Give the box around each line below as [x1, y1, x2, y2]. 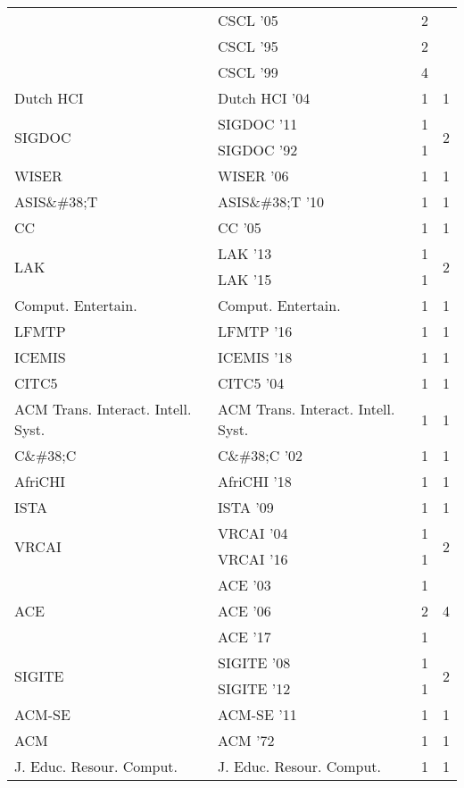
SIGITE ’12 [217, 678, 291, 699]
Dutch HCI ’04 [217, 88, 311, 108]
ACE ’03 [217, 574, 271, 595]
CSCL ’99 [217, 62, 278, 82]
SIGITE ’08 [217, 652, 291, 673]
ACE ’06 [217, 600, 271, 621]
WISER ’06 [217, 165, 289, 186]
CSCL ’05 [217, 10, 278, 30]
